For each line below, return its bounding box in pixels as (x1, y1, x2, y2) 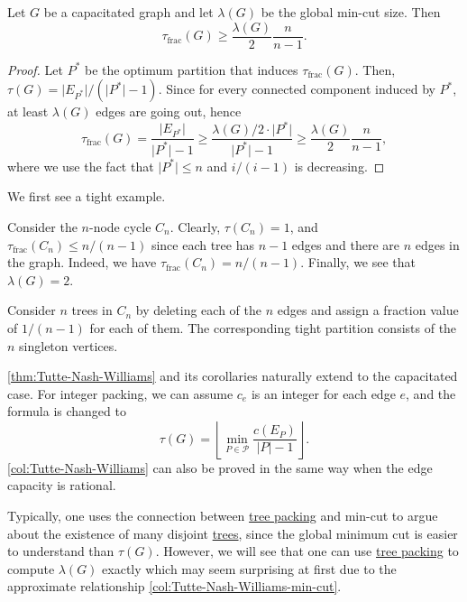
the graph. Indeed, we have (7, 253, 157, 272)
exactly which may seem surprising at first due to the (102, 559, 397, 578)
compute (7, 559, 55, 578)
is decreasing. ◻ (294, 156, 385, 175)
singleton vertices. (19, 336, 118, 355)
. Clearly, (169, 217, 221, 236)
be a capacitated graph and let (43, 3, 214, 21)
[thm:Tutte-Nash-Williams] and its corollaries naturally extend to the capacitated (7, 366, 458, 385)
